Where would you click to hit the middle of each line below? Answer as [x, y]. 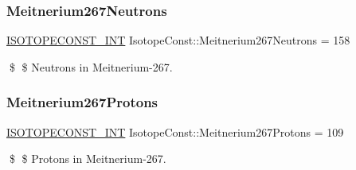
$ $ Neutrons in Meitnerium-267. [91, 66]
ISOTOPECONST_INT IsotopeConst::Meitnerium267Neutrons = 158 [178, 40]
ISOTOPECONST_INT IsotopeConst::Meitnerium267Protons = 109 [175, 131]
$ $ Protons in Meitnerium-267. [88, 158]
